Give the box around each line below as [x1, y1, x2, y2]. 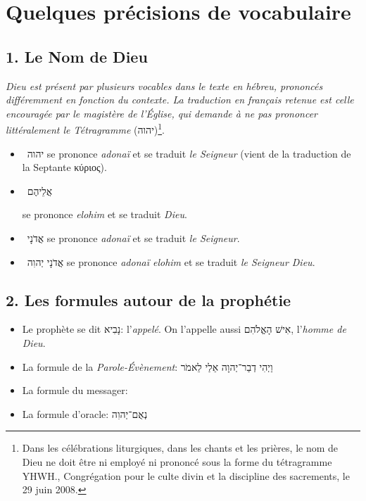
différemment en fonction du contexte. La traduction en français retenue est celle [6, 92, 354, 107]
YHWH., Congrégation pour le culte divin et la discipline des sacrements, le [22, 468, 350, 483]
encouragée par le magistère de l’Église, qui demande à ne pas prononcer [6, 106, 318, 120]
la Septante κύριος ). [22, 160, 107, 175]
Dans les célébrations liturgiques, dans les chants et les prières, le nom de [22, 440, 339, 455]
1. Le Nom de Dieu [6, 45, 148, 67]
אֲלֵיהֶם [27, 183, 53, 198]
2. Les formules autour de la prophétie [6, 288, 291, 310]
